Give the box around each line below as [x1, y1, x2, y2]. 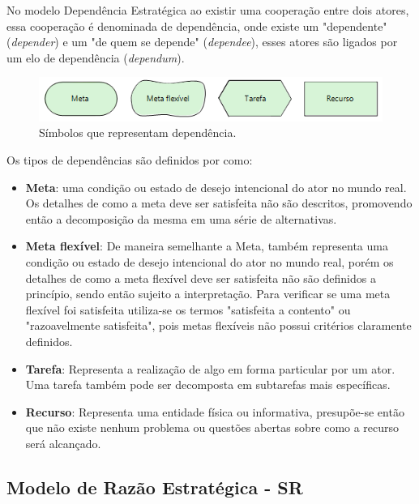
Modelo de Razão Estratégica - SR [6, 474, 303, 499]
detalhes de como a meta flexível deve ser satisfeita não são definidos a [25, 269, 376, 286]
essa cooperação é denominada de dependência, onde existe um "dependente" [6, 17, 387, 34]
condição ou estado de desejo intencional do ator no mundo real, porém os [25, 254, 394, 271]
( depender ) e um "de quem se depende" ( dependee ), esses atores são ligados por [6, 33, 398, 50]
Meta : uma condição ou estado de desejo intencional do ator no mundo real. [25, 178, 407, 195]
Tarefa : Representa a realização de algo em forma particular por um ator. [25, 360, 395, 377]
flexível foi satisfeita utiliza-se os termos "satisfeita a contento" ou [25, 301, 351, 318]
